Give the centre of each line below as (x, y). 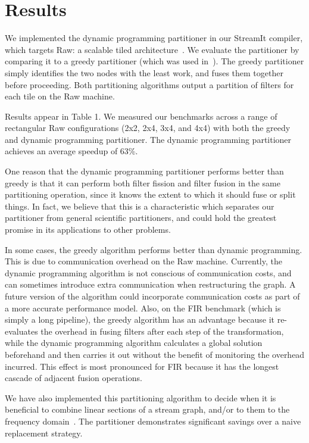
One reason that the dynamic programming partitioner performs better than (144, 171)
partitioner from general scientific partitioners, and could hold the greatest (141, 218)
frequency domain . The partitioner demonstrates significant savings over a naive (153, 421)
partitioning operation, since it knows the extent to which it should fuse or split (150, 194)
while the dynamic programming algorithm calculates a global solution (134, 343)
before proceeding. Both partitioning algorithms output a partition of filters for (149, 84)
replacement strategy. (44, 433)
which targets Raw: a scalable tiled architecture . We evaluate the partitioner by (152, 49)
